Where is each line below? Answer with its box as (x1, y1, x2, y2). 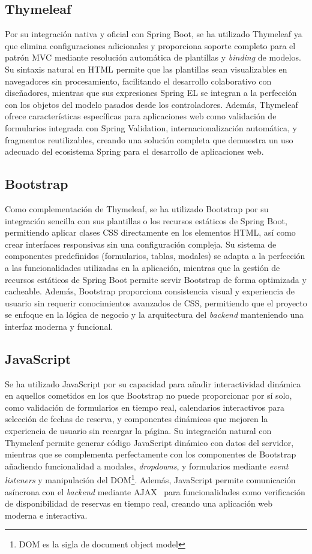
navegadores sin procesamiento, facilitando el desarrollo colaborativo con (5, 74, 272, 87)
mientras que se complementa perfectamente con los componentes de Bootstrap (5, 448, 296, 460)
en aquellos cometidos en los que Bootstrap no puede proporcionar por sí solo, (5, 389, 292, 402)
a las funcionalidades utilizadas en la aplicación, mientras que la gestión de (5, 261, 280, 273)
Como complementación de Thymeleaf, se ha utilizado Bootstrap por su (5, 202, 269, 215)
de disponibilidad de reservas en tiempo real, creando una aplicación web (5, 497, 273, 510)
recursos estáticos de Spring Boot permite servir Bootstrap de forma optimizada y (5, 273, 307, 285)
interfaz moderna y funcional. (5, 320, 113, 332)
